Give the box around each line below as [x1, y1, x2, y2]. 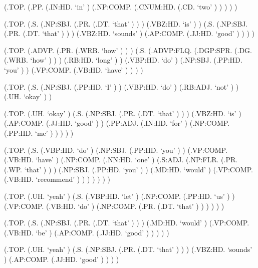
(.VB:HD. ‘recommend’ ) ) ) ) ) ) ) [4, 174, 110, 184]
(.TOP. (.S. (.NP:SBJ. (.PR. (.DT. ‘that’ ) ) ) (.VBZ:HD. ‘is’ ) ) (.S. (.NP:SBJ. [4, 18, 248, 29]
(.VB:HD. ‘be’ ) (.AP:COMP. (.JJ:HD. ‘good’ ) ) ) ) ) [4, 227, 169, 237]
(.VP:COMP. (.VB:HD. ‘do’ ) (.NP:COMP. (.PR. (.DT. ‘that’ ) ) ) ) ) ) [4, 200, 224, 211]
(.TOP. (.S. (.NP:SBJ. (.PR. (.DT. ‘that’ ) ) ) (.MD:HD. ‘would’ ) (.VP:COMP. [4, 217, 249, 228]
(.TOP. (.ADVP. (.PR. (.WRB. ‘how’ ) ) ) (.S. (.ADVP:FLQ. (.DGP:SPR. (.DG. [4, 45, 252, 55]
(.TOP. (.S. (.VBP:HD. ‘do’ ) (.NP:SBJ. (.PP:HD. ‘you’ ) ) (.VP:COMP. [4, 144, 227, 155]
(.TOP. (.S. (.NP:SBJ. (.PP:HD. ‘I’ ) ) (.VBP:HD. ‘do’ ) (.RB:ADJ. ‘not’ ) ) [4, 81, 239, 92]
